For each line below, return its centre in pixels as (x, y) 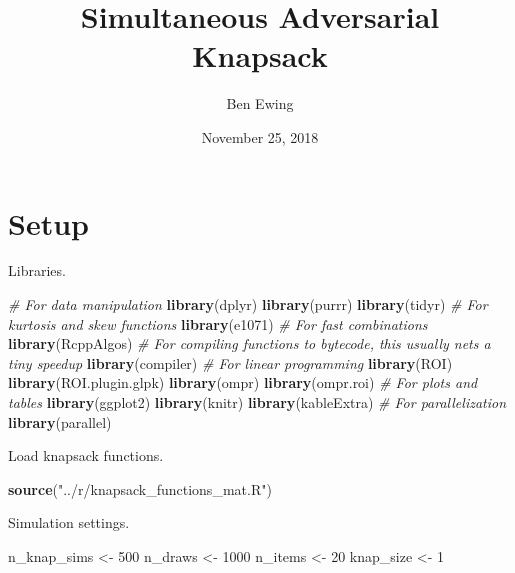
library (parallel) (60, 421)
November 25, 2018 (260, 136)
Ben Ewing (260, 103)
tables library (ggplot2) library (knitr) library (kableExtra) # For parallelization (257, 402)
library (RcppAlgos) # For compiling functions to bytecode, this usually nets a (249, 343)
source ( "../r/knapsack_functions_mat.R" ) (140, 488)
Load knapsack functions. (86, 455)
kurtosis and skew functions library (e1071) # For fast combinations (218, 323)
